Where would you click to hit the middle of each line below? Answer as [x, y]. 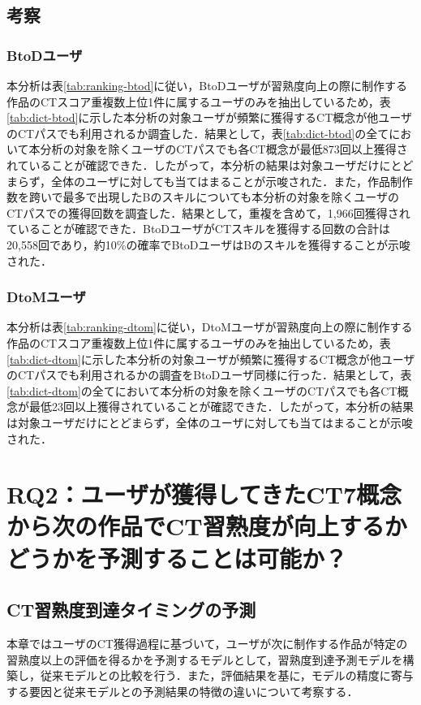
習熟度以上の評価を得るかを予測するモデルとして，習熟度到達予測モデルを [205, 659]
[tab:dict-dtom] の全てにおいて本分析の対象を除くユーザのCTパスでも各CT [202, 390]
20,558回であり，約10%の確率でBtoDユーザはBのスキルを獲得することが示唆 [209, 244]
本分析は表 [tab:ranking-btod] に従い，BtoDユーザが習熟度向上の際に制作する [207, 85]
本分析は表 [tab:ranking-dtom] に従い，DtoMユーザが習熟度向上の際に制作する [210, 327]
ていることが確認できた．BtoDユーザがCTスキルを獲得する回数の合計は [198, 229]
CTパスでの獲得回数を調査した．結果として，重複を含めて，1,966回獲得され [208, 212]
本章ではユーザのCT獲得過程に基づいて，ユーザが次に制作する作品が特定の [207, 644]
